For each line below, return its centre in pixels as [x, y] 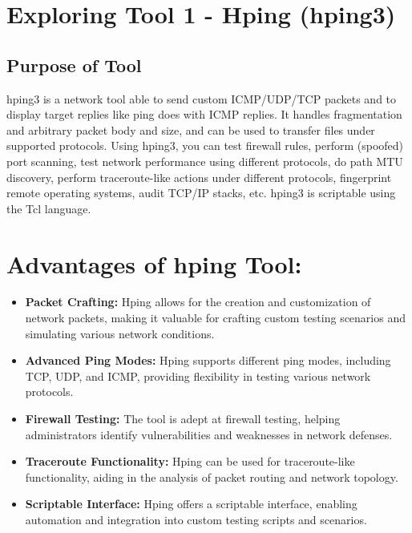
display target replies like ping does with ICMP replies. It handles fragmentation [204, 114]
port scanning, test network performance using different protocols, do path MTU [205, 161]
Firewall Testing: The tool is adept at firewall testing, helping [183, 419]
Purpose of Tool [74, 65]
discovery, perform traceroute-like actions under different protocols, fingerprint [199, 177]
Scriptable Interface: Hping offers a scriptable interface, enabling [191, 504]
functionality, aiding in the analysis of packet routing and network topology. [212, 476]
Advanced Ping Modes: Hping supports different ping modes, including [208, 360]
